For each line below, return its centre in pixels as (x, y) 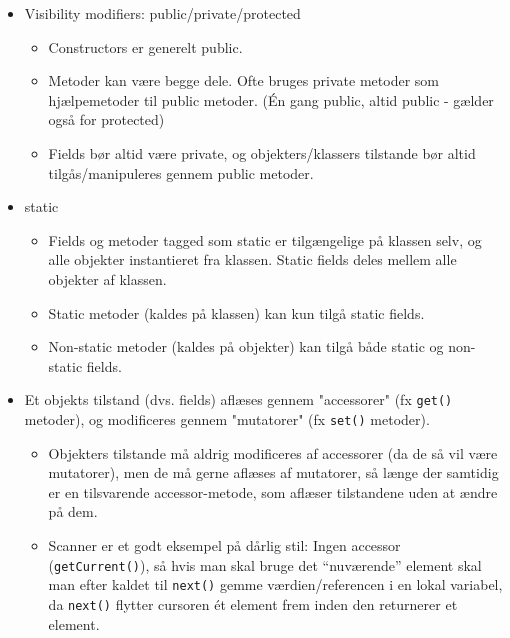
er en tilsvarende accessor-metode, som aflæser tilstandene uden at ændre (273, 491)
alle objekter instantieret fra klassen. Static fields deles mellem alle (252, 259)
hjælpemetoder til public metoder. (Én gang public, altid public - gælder (271, 99)
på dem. (73, 511)
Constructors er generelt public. (145, 46)
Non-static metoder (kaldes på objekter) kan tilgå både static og (246, 346)
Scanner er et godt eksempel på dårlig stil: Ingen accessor (224, 545)
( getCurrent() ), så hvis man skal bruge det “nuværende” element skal (265, 564)
